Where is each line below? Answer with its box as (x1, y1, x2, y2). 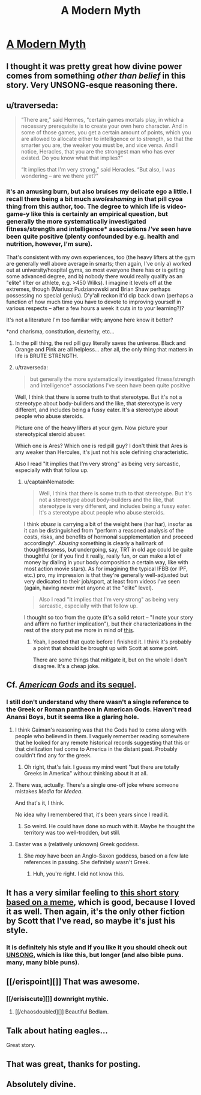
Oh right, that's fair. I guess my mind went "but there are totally (23, 763, 180, 771)
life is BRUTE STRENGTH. (14, 352, 79, 359)
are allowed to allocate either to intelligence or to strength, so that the (20, 136, 193, 143)
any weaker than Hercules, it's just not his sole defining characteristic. (14, 448, 189, 456)
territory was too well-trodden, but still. (23, 829, 121, 837)
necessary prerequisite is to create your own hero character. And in (20, 122, 188, 130)
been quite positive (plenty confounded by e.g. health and (6, 232, 179, 240)
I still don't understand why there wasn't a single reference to (6, 698, 189, 706)
